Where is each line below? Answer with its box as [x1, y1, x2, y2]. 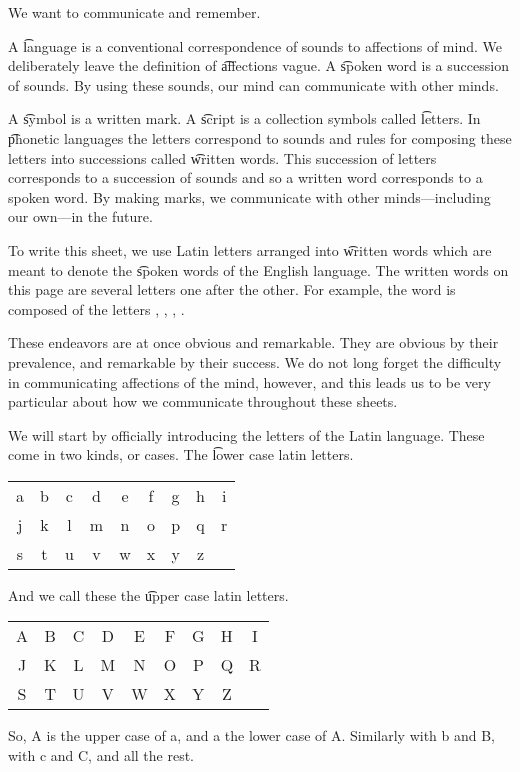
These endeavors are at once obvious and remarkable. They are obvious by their [8, 332, 499, 353]
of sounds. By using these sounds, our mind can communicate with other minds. [8, 74, 499, 95]
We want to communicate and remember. [8, 2, 261, 22]
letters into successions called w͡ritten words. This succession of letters [8, 147, 437, 168]
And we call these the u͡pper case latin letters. [8, 584, 289, 605]
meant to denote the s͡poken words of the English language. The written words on [8, 259, 509, 280]
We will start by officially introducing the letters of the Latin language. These [8, 424, 485, 445]
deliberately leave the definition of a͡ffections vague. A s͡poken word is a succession [8, 55, 509, 76]
